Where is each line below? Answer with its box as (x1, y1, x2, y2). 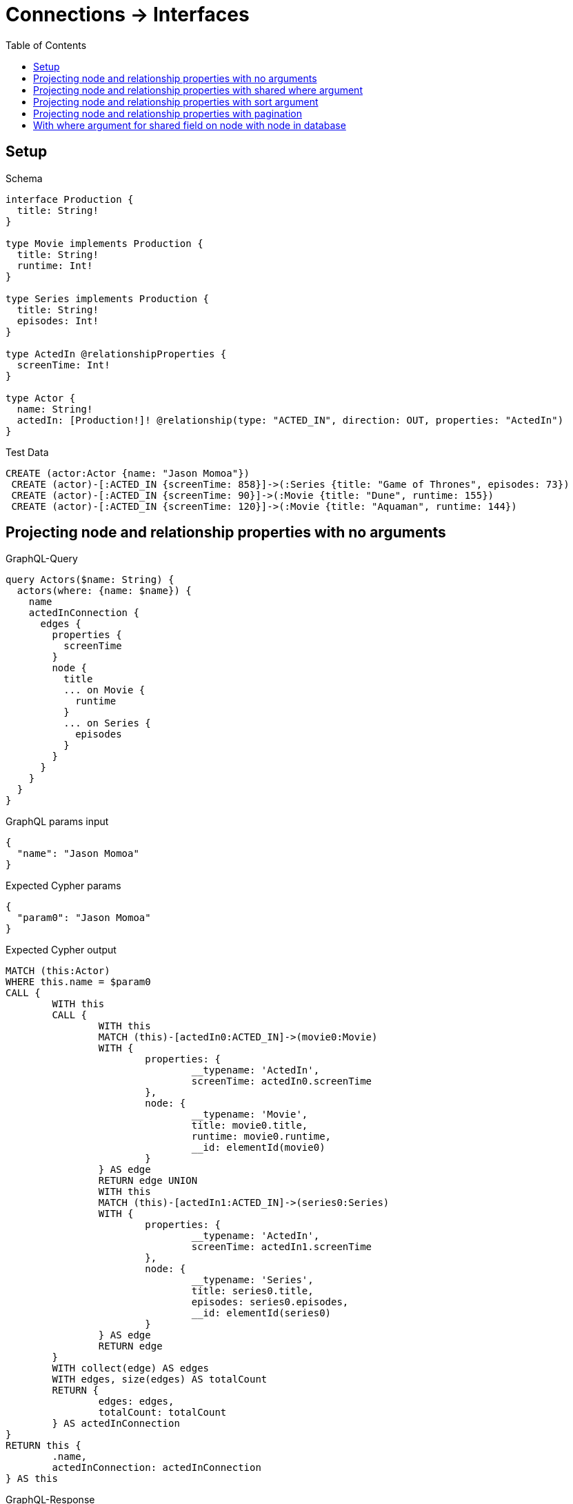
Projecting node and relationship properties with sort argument (33, 95, 319, 108)
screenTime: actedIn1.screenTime (191, 1241, 372, 1253)
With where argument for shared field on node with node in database (33, 119, 346, 131)
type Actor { (6, 392, 76, 404)
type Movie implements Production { (6, 237, 203, 249)
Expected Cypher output (6, 944, 117, 956)
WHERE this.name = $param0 (6, 976, 151, 988)
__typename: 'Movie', (191, 1109, 308, 1120)
